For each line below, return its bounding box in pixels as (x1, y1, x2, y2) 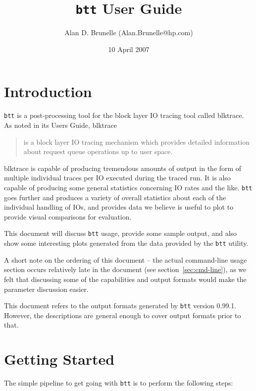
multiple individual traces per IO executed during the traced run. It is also (4, 172, 231, 183)
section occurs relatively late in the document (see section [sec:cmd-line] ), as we (4, 264, 247, 275)
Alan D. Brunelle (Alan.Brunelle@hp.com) (64, 27, 193, 38)
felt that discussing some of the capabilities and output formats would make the (4, 274, 247, 284)
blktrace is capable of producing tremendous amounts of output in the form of (4, 163, 242, 173)
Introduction (4, 81, 92, 102)
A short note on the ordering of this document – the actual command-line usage (4, 254, 247, 265)
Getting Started (4, 349, 115, 369)
